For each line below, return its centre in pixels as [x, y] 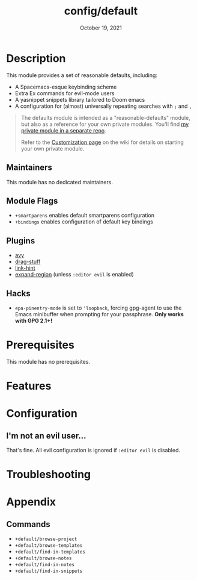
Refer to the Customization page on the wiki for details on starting [102, 142]
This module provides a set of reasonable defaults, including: [82, 75]
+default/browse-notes [43, 558]
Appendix [31, 502]
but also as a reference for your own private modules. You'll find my [105, 124]
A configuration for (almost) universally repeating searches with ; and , [103, 106]
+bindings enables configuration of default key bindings [84, 222]
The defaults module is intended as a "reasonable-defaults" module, [105, 117]
